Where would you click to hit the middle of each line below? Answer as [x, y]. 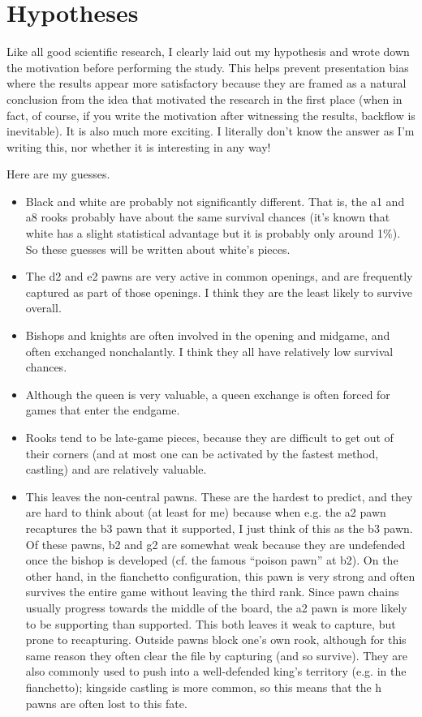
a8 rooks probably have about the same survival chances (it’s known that [208, 217]
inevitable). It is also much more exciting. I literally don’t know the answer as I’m [211, 131]
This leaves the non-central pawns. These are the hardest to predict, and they [219, 496]
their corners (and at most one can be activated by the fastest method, [202, 453]
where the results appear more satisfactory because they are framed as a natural [207, 83]
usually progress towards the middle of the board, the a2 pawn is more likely [216, 607]
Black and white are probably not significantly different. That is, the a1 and [215, 201]
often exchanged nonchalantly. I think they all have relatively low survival [209, 351]
